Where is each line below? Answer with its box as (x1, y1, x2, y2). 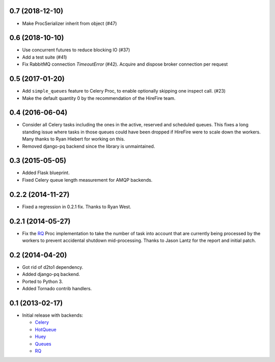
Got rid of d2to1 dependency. (22, 264, 84, 270)
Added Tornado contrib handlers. (22, 286, 92, 292)
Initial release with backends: (22, 312, 84, 318)
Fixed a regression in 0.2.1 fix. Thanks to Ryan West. (22, 204, 131, 210)
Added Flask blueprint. (22, 170, 70, 176)
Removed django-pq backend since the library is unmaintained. (22, 143, 155, 149)
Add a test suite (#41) (22, 54, 67, 60)
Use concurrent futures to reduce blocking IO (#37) (22, 47, 130, 53)
